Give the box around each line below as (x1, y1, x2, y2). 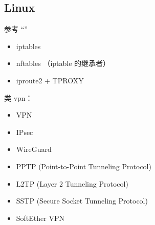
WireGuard (16, 144, 52, 154)
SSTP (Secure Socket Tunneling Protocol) (16, 195, 148, 206)
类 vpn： (4, 92, 33, 103)
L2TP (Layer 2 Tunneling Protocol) (16, 178, 128, 189)
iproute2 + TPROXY (16, 75, 84, 85)
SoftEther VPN (16, 212, 64, 223)
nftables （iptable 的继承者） (16, 58, 110, 69)
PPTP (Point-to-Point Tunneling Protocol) (16, 161, 151, 171)
